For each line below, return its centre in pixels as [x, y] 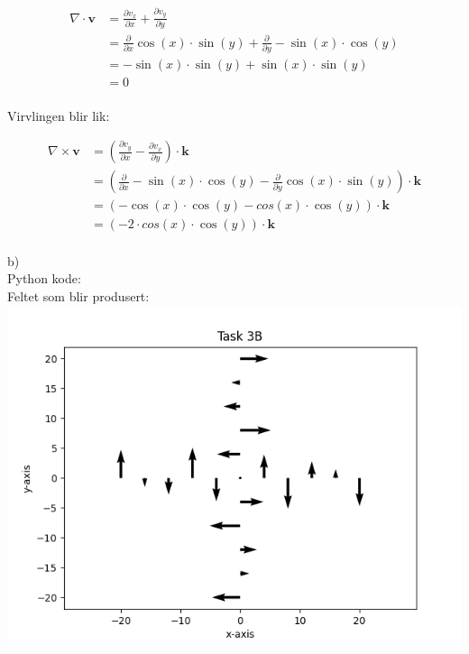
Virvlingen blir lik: [59, 115]
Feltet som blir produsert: [78, 296]
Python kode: [44, 278]
